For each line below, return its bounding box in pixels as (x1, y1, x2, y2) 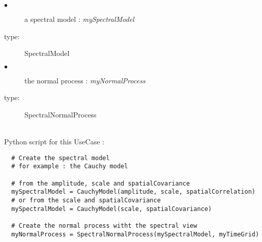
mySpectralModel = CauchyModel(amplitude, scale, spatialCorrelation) (11, 188, 255, 196)
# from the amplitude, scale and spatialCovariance (11, 179, 190, 187)
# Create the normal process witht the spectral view (11, 222, 197, 229)
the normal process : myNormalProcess (24, 75, 145, 85)
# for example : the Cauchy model (11, 163, 128, 170)
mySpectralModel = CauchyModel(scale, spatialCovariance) (11, 205, 212, 213)
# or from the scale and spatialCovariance (11, 197, 161, 204)
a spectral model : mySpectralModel (24, 14, 134, 24)
